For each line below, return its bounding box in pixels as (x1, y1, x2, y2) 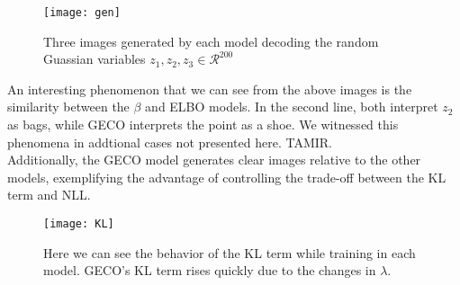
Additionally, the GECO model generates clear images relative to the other (7, 150, 421, 169)
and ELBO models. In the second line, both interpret (145, 97, 438, 116)
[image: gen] (43, 6, 121, 19)
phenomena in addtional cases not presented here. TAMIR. (7, 132, 333, 151)
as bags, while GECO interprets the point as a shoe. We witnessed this (7, 115, 399, 134)
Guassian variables (43, 49, 146, 68)
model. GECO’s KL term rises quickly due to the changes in (43, 261, 376, 280)
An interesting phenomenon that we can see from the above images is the (7, 79, 412, 98)
